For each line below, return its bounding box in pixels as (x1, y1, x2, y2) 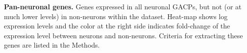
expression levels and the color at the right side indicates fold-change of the (4, 21, 230, 31)
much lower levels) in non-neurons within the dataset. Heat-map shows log (4, 11, 228, 21)
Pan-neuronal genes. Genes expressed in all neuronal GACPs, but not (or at (4, 1, 242, 11)
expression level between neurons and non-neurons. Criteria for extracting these (4, 30, 243, 40)
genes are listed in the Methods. (4, 40, 100, 50)
